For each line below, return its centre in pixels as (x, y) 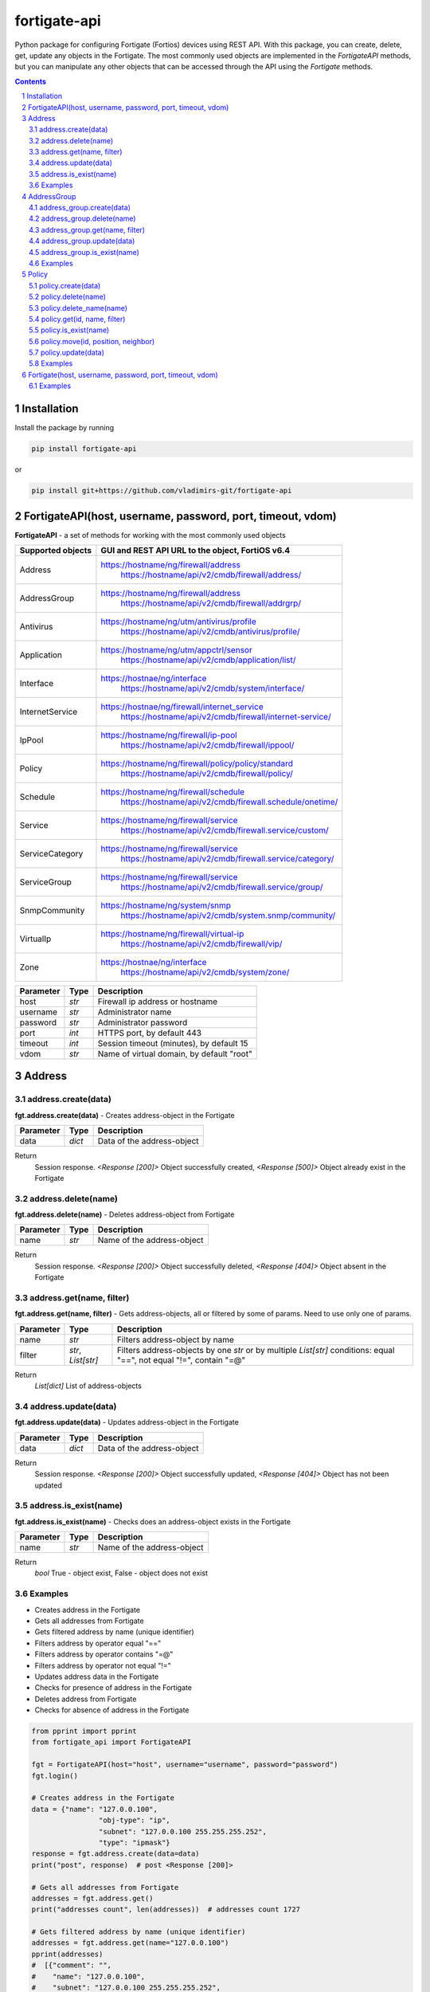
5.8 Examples (51, 363)
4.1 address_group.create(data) (80, 208)
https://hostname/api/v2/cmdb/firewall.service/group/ (222, 887)
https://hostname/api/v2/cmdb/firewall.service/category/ (227, 859)
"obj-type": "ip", (134, 1820)
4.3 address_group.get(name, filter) (87, 229)
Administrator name (135, 1012)
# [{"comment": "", (71, 1965)
